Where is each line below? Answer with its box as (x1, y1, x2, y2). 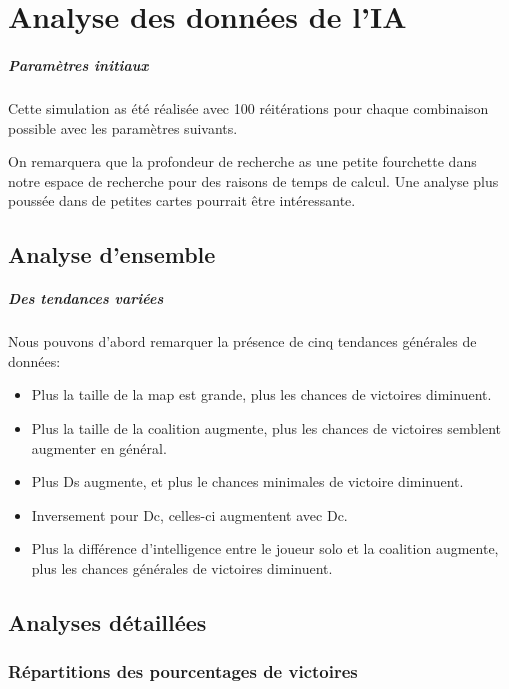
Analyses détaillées (8, 606, 207, 637)
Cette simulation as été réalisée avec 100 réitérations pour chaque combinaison (8, 97, 489, 118)
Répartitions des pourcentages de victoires (8, 659, 358, 684)
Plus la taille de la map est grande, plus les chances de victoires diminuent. (31, 384, 492, 405)
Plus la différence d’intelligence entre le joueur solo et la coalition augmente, (31, 538, 499, 559)
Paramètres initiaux (8, 54, 149, 75)
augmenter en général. (31, 437, 167, 458)
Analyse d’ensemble (8, 239, 216, 270)
